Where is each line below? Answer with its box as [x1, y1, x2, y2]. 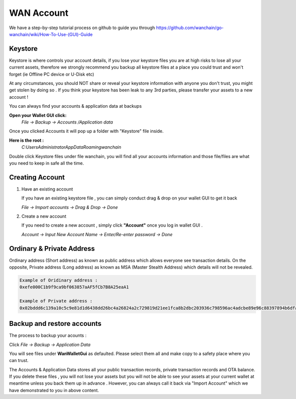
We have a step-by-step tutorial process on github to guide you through [9, 25, 155, 31]
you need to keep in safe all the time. [9, 160, 84, 166]
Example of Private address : [19, 298, 93, 304]
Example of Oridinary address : [19, 278, 98, 283]
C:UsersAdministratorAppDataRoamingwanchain [21, 144, 122, 150]
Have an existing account [21, 186, 74, 192]
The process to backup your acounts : [9, 332, 87, 338]
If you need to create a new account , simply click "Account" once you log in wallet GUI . [21, 222, 203, 228]
